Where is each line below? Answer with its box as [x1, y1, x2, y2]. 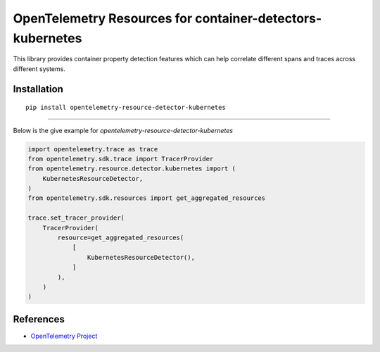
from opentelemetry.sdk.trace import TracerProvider [27, 155, 214, 163]
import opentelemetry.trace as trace [27, 145, 158, 153]
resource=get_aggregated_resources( [57, 234, 184, 242]
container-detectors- [194, 11, 322, 26]
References [13, 313, 65, 325]
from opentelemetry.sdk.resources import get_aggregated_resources [27, 194, 266, 202]
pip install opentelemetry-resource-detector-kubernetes [25, 103, 227, 112]
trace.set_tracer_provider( [27, 214, 125, 222]
